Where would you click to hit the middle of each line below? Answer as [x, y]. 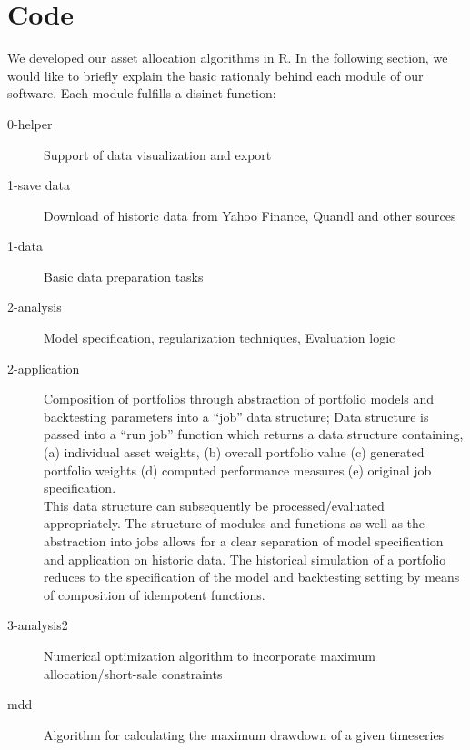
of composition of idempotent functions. [155, 594]
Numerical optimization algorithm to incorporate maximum [210, 655]
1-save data [39, 185]
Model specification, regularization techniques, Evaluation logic [220, 338]
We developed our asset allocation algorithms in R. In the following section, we [228, 58]
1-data [25, 246]
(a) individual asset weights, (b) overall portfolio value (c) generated [234, 452]
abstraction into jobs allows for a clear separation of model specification [244, 541]
